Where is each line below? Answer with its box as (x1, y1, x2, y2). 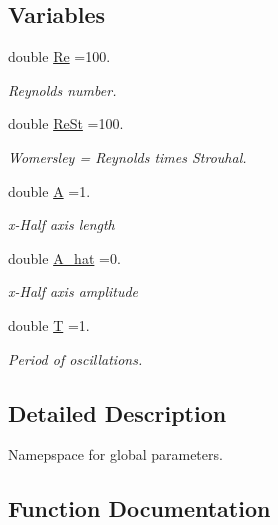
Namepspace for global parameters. (8, 444, 223, 465)
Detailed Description (8, 397, 227, 428)
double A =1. (8, 180, 91, 201)
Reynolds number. (8, 79, 117, 100)
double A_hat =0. (8, 247, 121, 268)
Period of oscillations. (8, 348, 143, 369)
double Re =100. (8, 46, 111, 67)
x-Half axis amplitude (8, 281, 139, 302)
